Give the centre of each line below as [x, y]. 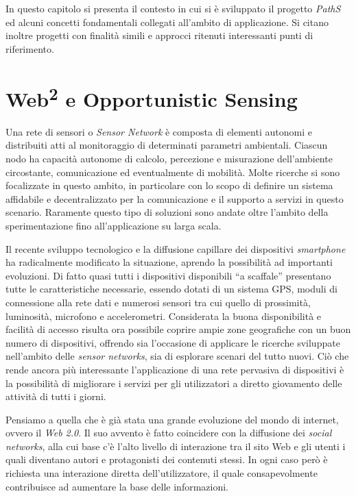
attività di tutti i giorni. [56, 396]
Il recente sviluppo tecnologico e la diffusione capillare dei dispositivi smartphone [176, 248]
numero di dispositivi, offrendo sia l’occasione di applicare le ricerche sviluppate [173, 342]
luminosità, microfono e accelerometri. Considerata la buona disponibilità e [164, 315]
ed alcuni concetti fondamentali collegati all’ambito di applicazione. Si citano [167, 22]
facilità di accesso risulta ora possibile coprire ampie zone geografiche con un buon [178, 329]
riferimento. [30, 48]
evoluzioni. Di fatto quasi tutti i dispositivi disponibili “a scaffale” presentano [168, 275]
